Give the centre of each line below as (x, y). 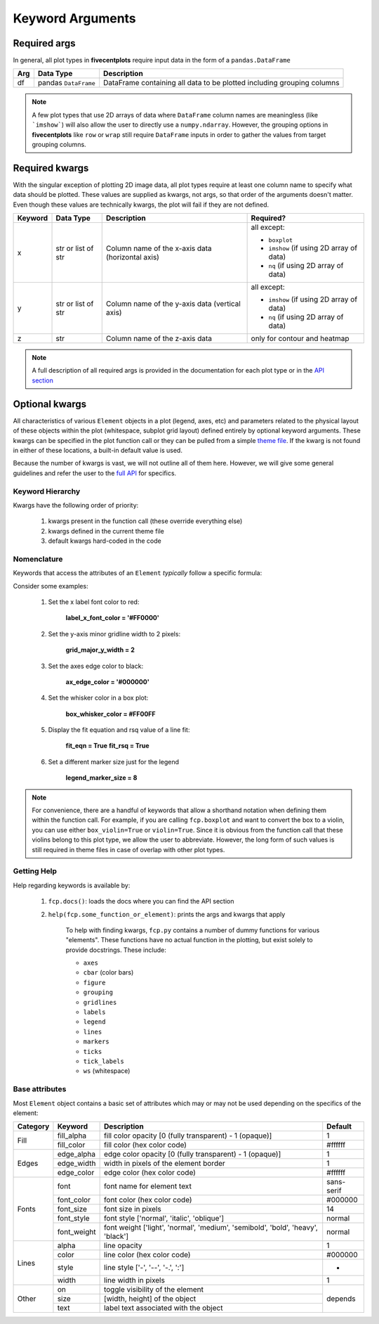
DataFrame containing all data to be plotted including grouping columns (221, 83)
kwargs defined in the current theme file (106, 531)
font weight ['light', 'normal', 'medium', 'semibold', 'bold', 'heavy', (211, 1228)
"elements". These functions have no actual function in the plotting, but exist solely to (189, 940)
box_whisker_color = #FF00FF (111, 714)
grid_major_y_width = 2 (100, 650)
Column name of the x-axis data (159, 248)
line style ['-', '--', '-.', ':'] (144, 1268)
